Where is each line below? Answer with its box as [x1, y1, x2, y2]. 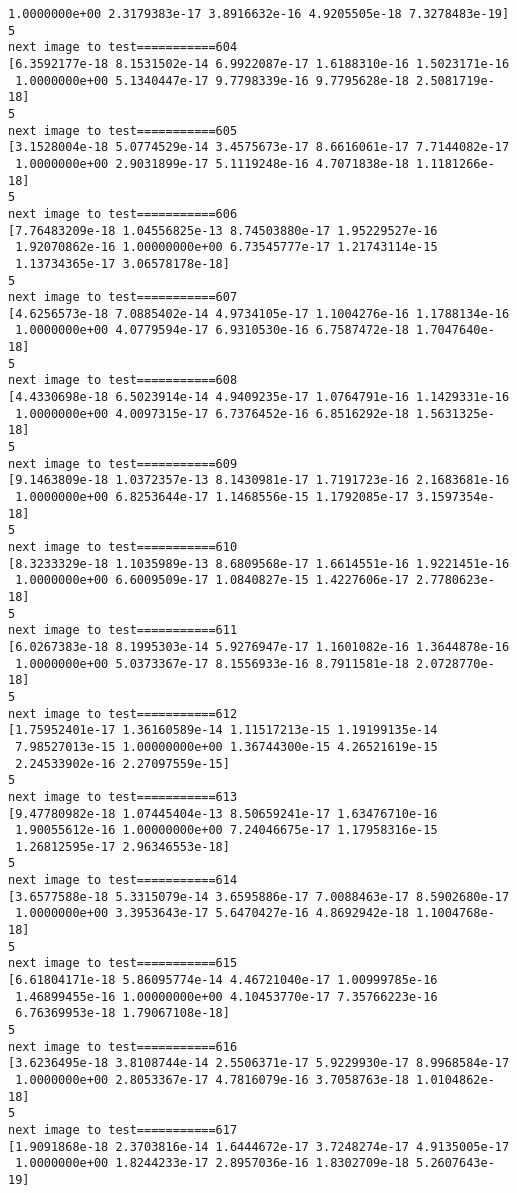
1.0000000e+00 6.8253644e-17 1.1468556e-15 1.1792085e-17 [15, 490, 409, 505]
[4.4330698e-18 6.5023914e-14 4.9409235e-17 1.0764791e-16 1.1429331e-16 [8, 390, 510, 405]
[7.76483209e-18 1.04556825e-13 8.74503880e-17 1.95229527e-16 [8, 223, 438, 238]
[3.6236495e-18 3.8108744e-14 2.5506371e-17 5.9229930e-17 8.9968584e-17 [8, 1056, 510, 1071]
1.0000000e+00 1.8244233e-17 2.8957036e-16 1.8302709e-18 [15, 1156, 409, 1171]
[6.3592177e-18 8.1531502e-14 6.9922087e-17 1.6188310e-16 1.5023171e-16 [8, 56, 510, 71]
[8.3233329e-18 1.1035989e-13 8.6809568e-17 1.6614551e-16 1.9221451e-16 [8, 556, 510, 571]
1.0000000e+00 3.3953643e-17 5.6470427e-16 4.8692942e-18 [15, 906, 409, 921]
